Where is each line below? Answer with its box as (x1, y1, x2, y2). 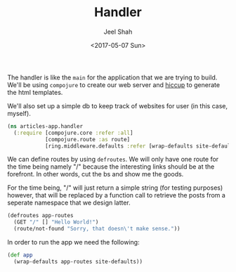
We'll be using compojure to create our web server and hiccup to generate (7, 80, 220, 89)
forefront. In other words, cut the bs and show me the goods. (7, 170, 184, 179)
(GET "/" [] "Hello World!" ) (13, 219, 99, 226)
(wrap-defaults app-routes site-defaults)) (13, 258, 143, 265)
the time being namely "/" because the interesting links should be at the (7, 162, 215, 171)
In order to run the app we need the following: (7, 238, 140, 247)
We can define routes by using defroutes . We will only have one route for (7, 155, 219, 164)
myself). (7, 109, 32, 117)
